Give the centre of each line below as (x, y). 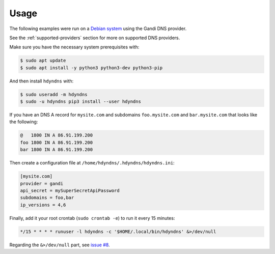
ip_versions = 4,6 (43, 205)
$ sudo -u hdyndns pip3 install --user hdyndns (80, 102)
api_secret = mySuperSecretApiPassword (70, 190)
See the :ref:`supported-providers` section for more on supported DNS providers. (95, 38)
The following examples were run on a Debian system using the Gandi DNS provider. (98, 29)
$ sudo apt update (43, 61)
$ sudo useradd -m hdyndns (54, 94)
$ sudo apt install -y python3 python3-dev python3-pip (91, 68)
